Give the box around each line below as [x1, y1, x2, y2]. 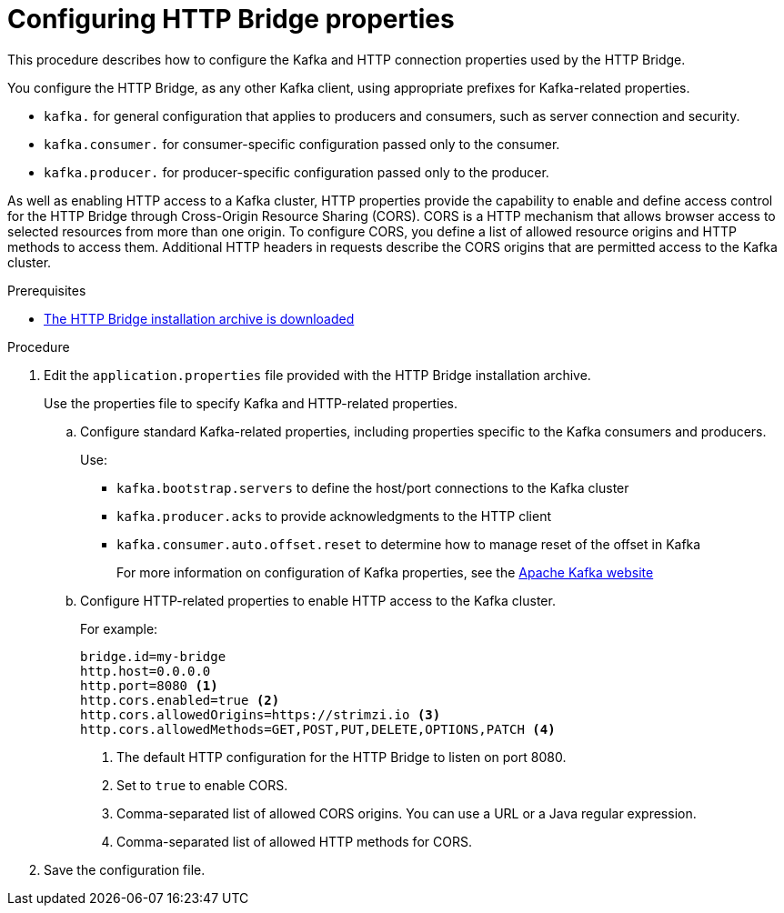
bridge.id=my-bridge [80, 648, 226, 664]
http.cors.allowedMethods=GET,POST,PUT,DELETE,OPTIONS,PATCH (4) [80, 721, 556, 737]
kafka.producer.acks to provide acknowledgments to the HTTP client [116, 507, 552, 524]
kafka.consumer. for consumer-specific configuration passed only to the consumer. [44, 135, 560, 152]
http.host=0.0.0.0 [80, 663, 211, 678]
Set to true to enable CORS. [116, 777, 288, 793]
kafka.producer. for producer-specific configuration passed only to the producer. [44, 164, 549, 180]
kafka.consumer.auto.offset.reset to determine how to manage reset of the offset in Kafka [116, 536, 701, 552]
